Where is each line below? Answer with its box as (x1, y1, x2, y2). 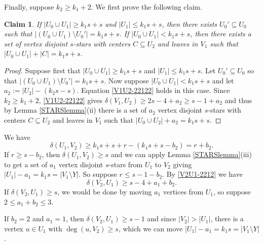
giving (173, 159, 192, 169)
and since (147, 213, 176, 224)
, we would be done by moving (57, 186, 152, 197)
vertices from (163, 186, 204, 197)
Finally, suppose (4, 2, 54, 12)
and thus (224, 94, 252, 105)
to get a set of (4, 159, 48, 169)
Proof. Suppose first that (4, 65, 81, 75)
